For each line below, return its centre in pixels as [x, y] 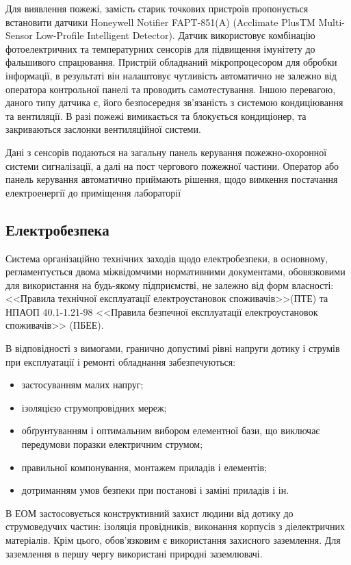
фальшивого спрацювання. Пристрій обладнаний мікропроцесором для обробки [171, 62]
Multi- [332, 22]
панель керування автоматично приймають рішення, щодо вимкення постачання [172, 179]
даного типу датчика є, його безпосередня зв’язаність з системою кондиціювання [174, 102]
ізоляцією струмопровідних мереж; [94, 407]
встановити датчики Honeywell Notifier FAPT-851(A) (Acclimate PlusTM [160, 22]
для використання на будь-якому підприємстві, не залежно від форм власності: [170, 285]
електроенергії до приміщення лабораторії [93, 192]
